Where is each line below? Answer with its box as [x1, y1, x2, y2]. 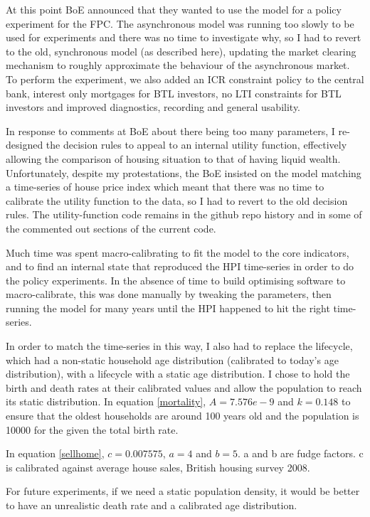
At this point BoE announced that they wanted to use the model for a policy [6, 2, 342, 16]
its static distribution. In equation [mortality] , [6, 394, 206, 409]
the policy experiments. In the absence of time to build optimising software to [6, 272, 346, 287]
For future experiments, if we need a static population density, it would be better [6, 484, 360, 499]
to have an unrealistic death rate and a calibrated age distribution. [6, 498, 297, 512]
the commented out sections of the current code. [6, 220, 216, 235]
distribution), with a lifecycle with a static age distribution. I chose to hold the [6, 366, 350, 381]
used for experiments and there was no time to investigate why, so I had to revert [6, 30, 361, 45]
